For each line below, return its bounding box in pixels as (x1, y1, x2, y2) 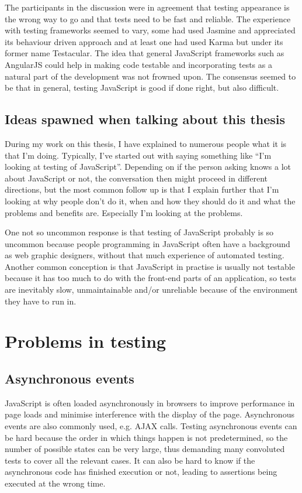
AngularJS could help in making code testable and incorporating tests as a (5, 58, 272, 70)
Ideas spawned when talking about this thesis (5, 110, 286, 128)
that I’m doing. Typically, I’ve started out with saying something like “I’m (5, 149, 272, 161)
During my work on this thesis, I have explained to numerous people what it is (5, 137, 287, 149)
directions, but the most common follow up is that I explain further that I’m (5, 183, 279, 196)
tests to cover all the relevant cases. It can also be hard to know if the (5, 454, 255, 466)
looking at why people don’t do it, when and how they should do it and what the (5, 194, 296, 207)
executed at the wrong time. (5, 477, 106, 489)
